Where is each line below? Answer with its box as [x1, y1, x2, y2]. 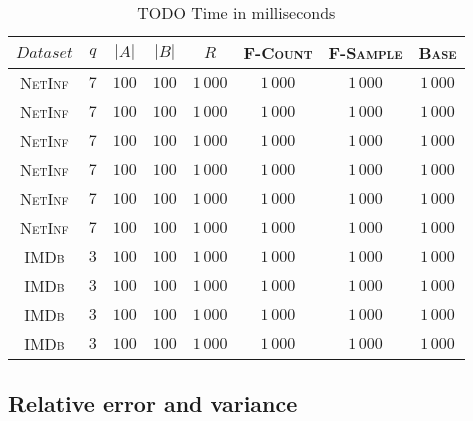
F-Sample [328, 41, 403, 64]
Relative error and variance [8, 388, 298, 419]
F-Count [243, 41, 313, 64]
